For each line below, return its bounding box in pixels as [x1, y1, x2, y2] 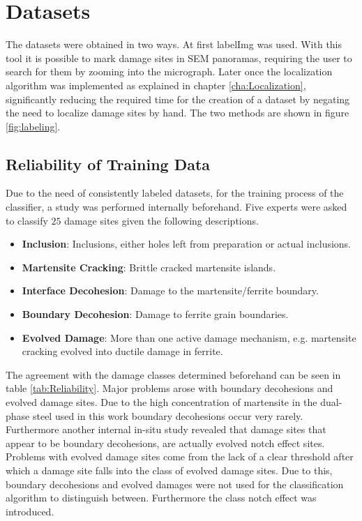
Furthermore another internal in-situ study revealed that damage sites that [6, 422, 326, 437]
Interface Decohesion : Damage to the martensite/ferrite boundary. [22, 283, 319, 298]
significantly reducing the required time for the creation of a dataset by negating [6, 91, 350, 106]
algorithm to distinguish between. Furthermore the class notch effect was [6, 490, 317, 505]
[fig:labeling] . [6, 119, 61, 133]
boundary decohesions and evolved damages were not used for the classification [6, 476, 344, 491]
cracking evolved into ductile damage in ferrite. [22, 344, 223, 358]
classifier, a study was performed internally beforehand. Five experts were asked [6, 199, 347, 214]
